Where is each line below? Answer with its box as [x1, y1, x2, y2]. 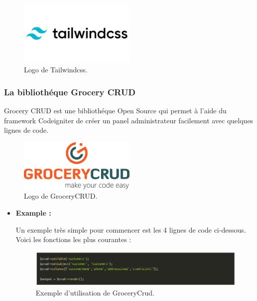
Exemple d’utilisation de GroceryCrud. [35, 288, 154, 298]
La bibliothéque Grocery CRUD [4, 85, 135, 98]
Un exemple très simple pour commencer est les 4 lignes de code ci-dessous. [15, 224, 246, 235]
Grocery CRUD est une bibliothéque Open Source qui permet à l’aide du [4, 105, 227, 116]
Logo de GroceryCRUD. [24, 191, 98, 201]
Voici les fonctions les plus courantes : [15, 234, 131, 245]
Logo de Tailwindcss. [24, 64, 88, 75]
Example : [15, 207, 51, 218]
